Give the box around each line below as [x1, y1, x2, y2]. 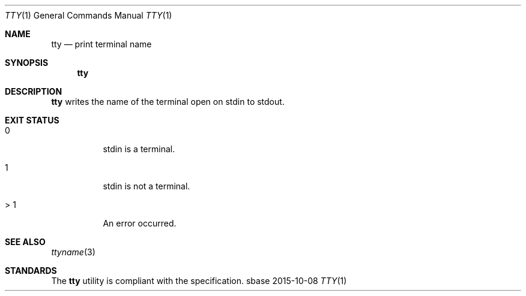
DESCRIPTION [5, 86, 62, 96]
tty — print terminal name [51, 39, 152, 49]
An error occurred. [103, 218, 177, 228]
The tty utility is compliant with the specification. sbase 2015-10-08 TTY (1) [51, 276, 347, 286]
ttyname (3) [51, 247, 95, 257]
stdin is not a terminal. [103, 181, 190, 191]
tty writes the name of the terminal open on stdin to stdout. [51, 96, 285, 107]
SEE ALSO [5, 237, 46, 247]
